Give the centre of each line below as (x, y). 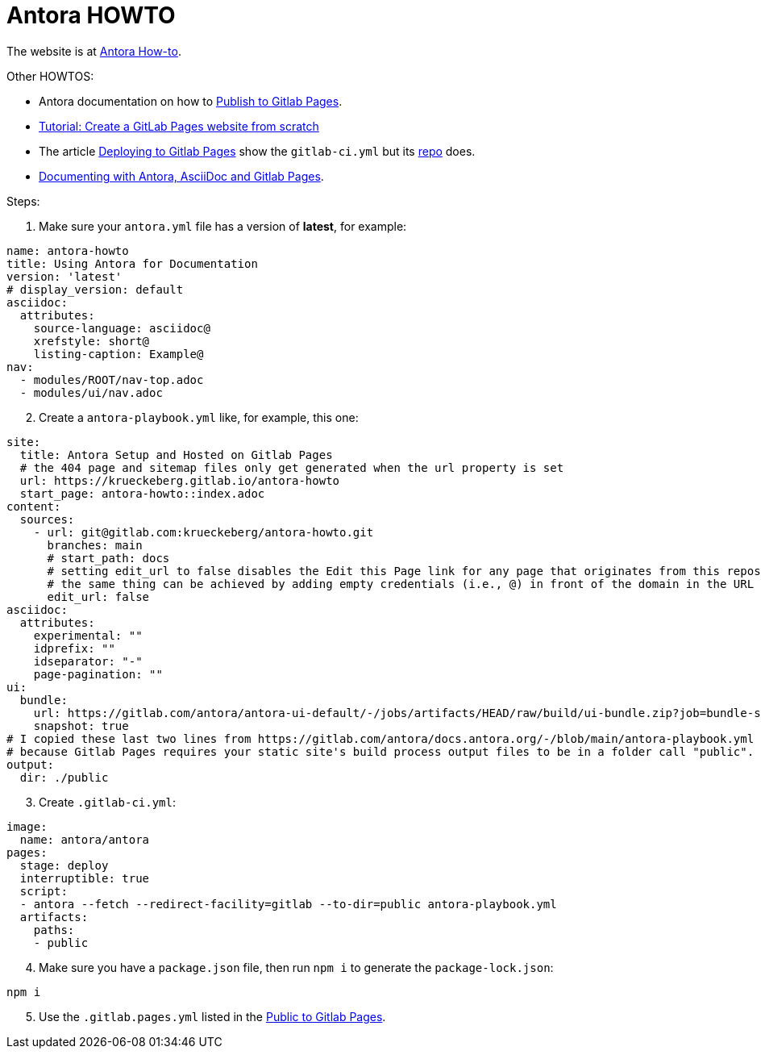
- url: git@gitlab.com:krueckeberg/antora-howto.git (204, 532)
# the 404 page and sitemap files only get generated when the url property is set (292, 467)
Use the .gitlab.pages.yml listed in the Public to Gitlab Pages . (212, 1016)
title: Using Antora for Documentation (132, 263)
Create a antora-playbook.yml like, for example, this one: (199, 417)
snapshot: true (81, 726)
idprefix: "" (74, 648)
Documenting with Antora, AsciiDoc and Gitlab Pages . (181, 176)
